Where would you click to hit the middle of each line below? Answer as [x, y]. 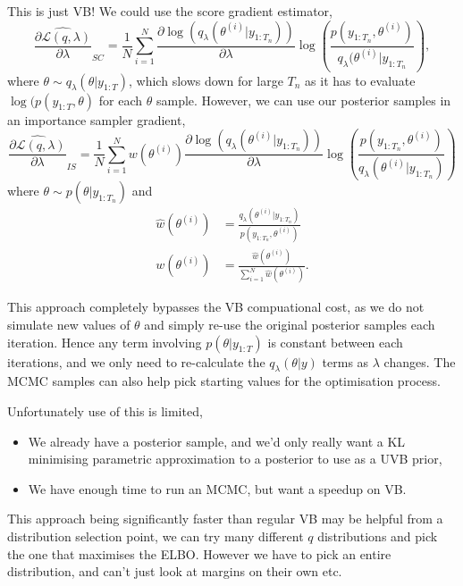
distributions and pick [378, 536]
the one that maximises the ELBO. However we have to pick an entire [199, 553]
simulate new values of [69, 324]
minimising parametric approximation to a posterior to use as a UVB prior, [235, 459]
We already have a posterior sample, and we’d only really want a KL [217, 441]
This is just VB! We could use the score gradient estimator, [170, 11]
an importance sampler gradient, [97, 119]
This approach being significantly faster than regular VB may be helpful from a [225, 519]
